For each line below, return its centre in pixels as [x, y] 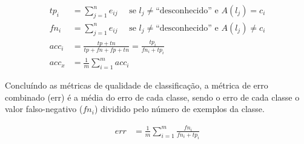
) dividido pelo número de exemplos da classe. [179, 109]
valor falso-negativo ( [44, 109]
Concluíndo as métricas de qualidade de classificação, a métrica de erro [137, 85]
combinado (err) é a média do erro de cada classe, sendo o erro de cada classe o [152, 97]
